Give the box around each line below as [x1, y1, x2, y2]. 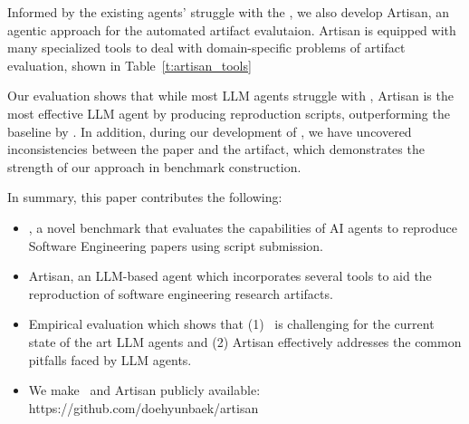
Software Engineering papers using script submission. [28, 236, 323, 255]
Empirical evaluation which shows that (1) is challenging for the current [28, 314, 435, 333]
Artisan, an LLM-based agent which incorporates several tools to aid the [28, 266, 432, 285]
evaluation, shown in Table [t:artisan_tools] [7, 55, 252, 74]
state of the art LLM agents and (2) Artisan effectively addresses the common [28, 332, 462, 351]
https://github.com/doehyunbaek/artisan [28, 398, 259, 417]
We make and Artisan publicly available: [28, 381, 261, 400]
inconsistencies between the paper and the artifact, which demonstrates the [7, 140, 425, 159]
